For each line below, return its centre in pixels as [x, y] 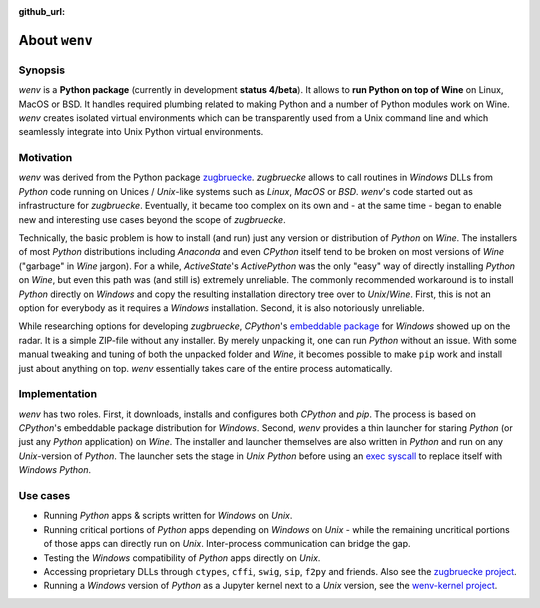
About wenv [56, 40]
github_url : [41, 11]
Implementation [58, 394]
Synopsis [41, 70]
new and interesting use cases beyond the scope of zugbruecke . [152, 219]
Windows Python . [55, 470]
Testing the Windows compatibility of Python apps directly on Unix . [182, 557]
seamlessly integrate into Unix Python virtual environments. [141, 132]
